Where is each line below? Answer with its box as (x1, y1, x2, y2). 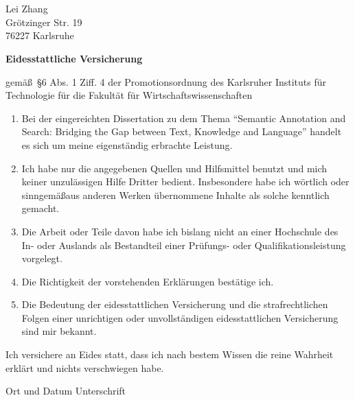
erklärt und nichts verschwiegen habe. (5, 360, 164, 375)
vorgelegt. (21, 251, 62, 266)
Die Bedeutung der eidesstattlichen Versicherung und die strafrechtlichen (21, 297, 328, 311)
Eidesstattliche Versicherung (5, 51, 143, 65)
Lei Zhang (5, 1, 48, 16)
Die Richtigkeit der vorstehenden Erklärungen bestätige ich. (21, 274, 274, 288)
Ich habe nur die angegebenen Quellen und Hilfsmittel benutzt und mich (21, 161, 328, 175)
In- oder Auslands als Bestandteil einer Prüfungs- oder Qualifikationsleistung (21, 237, 346, 252)
